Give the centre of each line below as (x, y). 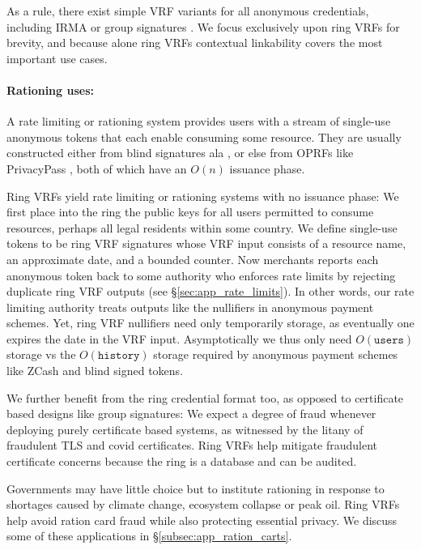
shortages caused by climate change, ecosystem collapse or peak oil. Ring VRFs (203, 504)
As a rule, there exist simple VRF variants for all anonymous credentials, (188, 11)
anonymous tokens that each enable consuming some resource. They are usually (204, 136)
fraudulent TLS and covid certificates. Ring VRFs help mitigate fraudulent (192, 445)
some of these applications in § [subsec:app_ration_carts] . (149, 536)
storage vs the (41, 354)
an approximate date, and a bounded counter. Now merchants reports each (193, 259)
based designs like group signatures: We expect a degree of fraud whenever (191, 414)
